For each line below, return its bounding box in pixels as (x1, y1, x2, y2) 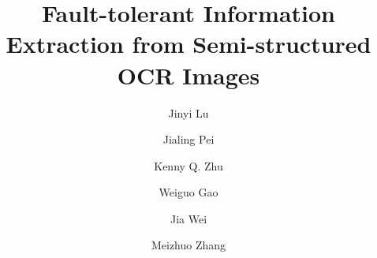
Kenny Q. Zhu (154, 157, 223, 174)
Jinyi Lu (168, 104, 209, 121)
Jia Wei (170, 210, 207, 226)
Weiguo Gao (159, 184, 218, 200)
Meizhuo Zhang (151, 237, 226, 253)
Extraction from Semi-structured (6, 28, 371, 60)
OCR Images (117, 58, 260, 91)
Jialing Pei (162, 131, 215, 148)
